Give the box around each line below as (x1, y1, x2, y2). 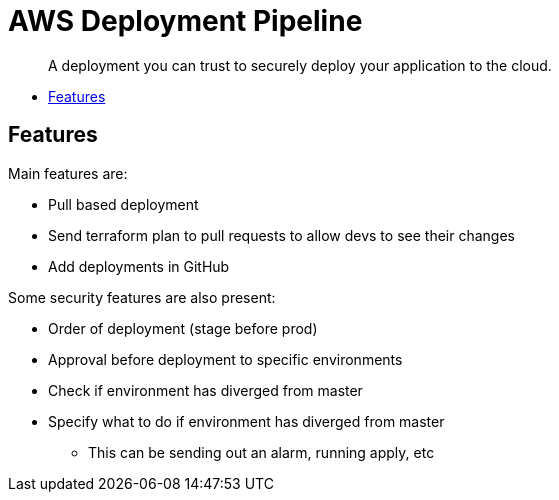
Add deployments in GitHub (48, 257, 230, 275)
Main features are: (8, 164, 128, 182)
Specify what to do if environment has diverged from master (48, 412, 445, 430)
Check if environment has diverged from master (48, 381, 363, 399)
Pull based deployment (48, 195, 199, 213)
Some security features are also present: (8, 288, 276, 306)
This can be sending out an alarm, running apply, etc (88, 443, 435, 461)
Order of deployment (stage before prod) (48, 319, 318, 337)
